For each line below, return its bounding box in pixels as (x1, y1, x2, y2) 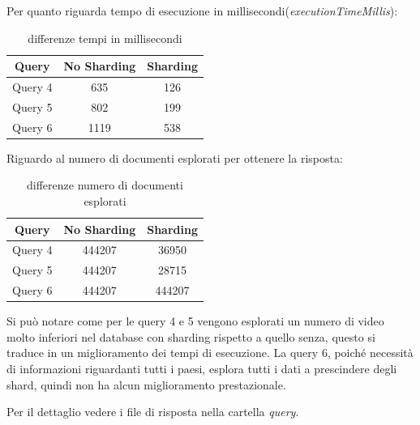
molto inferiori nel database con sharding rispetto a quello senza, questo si (6, 328, 375, 345)
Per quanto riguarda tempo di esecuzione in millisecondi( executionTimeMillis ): (6, 2, 398, 19)
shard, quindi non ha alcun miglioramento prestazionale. (6, 376, 286, 393)
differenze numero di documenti (27, 176, 183, 193)
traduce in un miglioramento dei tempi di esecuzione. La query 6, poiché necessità (6, 344, 414, 361)
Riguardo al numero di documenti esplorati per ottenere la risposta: (6, 149, 343, 166)
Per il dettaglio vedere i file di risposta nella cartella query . (6, 403, 299, 420)
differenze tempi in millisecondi (28, 29, 182, 46)
